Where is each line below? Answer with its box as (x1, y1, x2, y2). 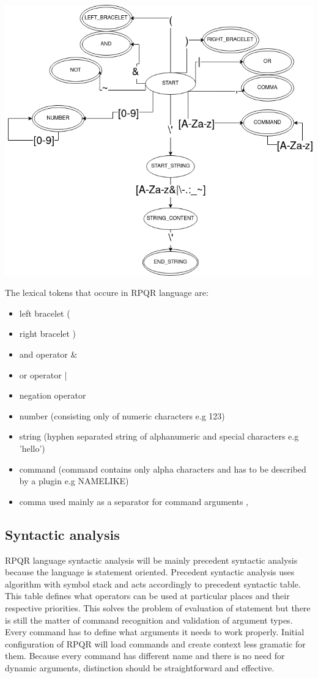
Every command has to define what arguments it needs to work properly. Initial (5, 625, 305, 638)
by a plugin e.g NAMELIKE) (19, 474, 129, 487)
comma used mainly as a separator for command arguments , (19, 495, 248, 507)
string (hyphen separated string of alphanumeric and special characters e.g (19, 430, 299, 443)
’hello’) (19, 442, 45, 455)
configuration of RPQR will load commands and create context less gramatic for (5, 637, 306, 650)
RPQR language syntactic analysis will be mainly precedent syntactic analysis (5, 553, 298, 566)
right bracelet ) (19, 327, 76, 340)
